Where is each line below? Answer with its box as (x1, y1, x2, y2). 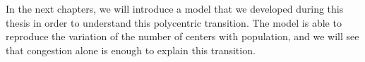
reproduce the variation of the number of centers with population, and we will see (6, 29, 359, 44)
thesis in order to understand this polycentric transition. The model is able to (6, 15, 342, 30)
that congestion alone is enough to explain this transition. (6, 42, 256, 57)
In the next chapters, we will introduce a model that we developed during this (6, 1, 344, 15)
